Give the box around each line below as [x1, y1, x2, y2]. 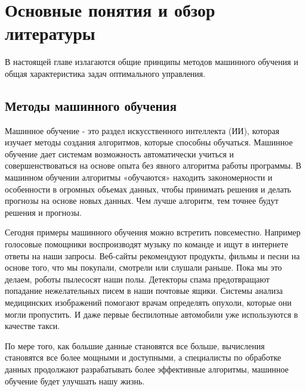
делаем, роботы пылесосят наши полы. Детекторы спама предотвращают [5, 272, 270, 285]
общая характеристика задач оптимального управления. [5, 67, 206, 79]
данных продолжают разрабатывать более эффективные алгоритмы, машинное [5, 362, 289, 375]
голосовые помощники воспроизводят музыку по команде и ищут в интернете [5, 238, 288, 250]
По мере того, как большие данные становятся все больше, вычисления [5, 339, 265, 352]
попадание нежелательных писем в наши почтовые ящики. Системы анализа [5, 284, 283, 297]
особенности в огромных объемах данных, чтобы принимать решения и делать [5, 182, 291, 195]
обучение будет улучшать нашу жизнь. [5, 374, 145, 387]
